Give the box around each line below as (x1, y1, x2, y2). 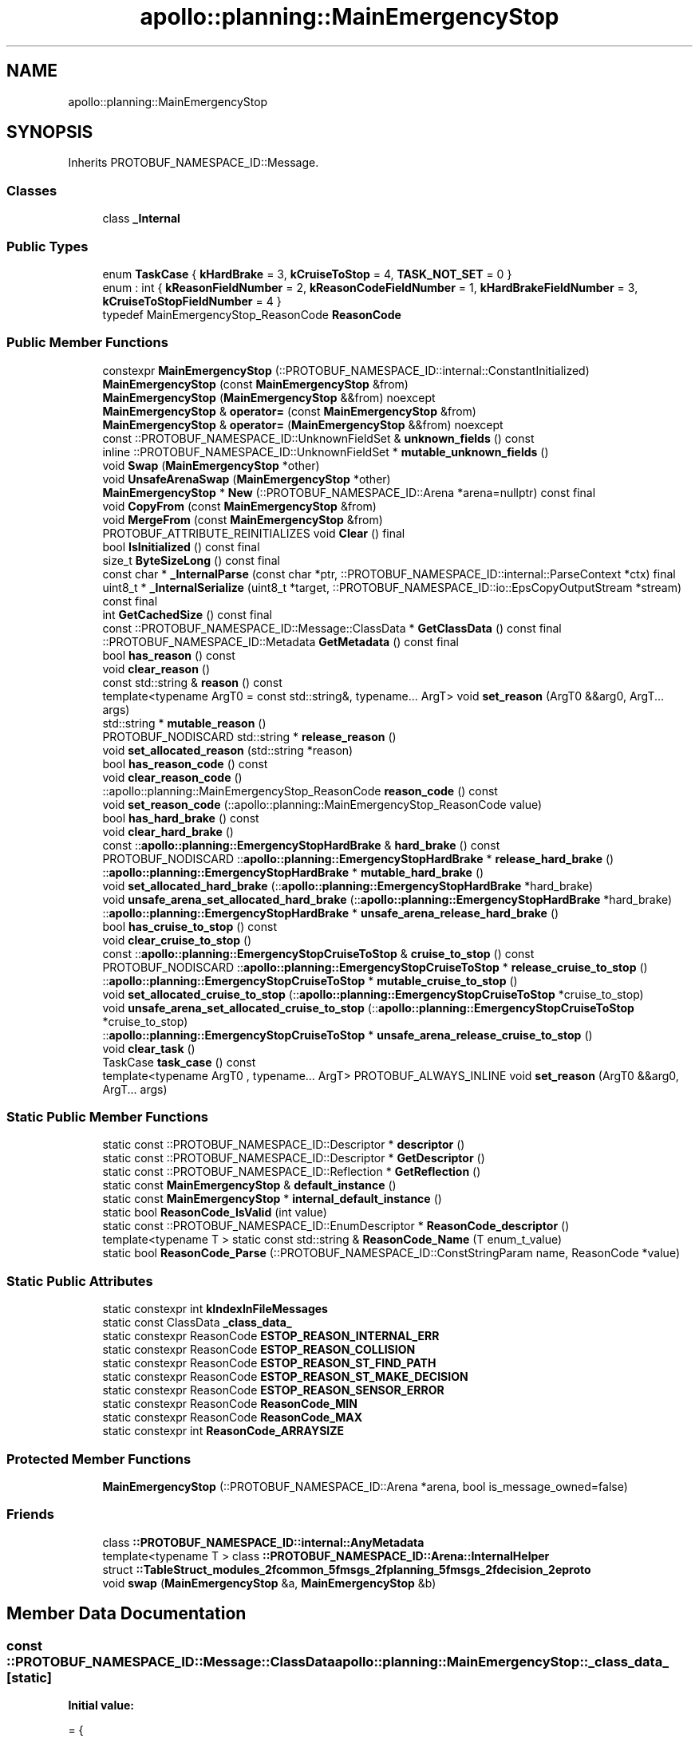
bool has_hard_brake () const (102, 810, 259, 825)
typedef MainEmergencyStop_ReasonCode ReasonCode (102, 307, 401, 321)
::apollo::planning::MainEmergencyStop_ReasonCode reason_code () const (102, 783, 498, 798)
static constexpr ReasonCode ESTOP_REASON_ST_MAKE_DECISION (102, 1370, 468, 1384)
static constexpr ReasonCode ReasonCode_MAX (102, 1410, 363, 1425)
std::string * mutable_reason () (102, 716, 267, 730)
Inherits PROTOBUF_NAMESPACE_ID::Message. (68, 156, 319, 170)
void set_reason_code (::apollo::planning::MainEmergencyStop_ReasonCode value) (102, 797, 543, 811)
